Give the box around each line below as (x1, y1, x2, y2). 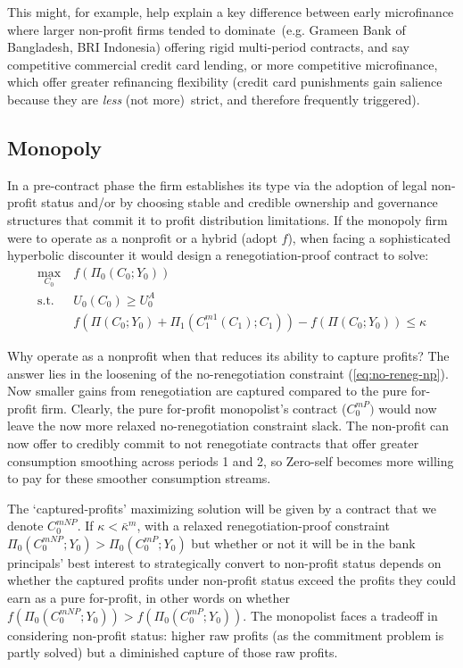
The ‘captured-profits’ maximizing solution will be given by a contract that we (7, 498, 436, 517)
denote (7, 516, 44, 535)
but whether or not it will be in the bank (191, 533, 416, 552)
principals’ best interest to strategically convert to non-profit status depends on (7, 553, 442, 572)
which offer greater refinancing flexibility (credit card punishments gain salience (7, 72, 442, 91)
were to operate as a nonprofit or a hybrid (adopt (7, 228, 277, 246)
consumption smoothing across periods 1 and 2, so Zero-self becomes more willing (7, 451, 454, 470)
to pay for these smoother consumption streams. (7, 469, 271, 488)
